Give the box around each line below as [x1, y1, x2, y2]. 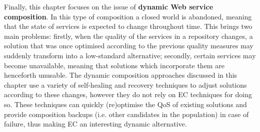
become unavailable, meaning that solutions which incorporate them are [4, 60, 224, 70]
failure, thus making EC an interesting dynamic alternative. [4, 119, 187, 129]
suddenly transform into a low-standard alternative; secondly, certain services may [4, 50, 256, 60]
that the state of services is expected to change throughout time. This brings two [4, 21, 252, 31]
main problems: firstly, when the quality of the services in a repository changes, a [4, 30, 253, 41]
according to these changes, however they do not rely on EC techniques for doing [4, 89, 252, 100]
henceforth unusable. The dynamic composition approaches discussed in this [4, 70, 237, 80]
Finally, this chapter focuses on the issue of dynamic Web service [4, 1, 213, 11]
